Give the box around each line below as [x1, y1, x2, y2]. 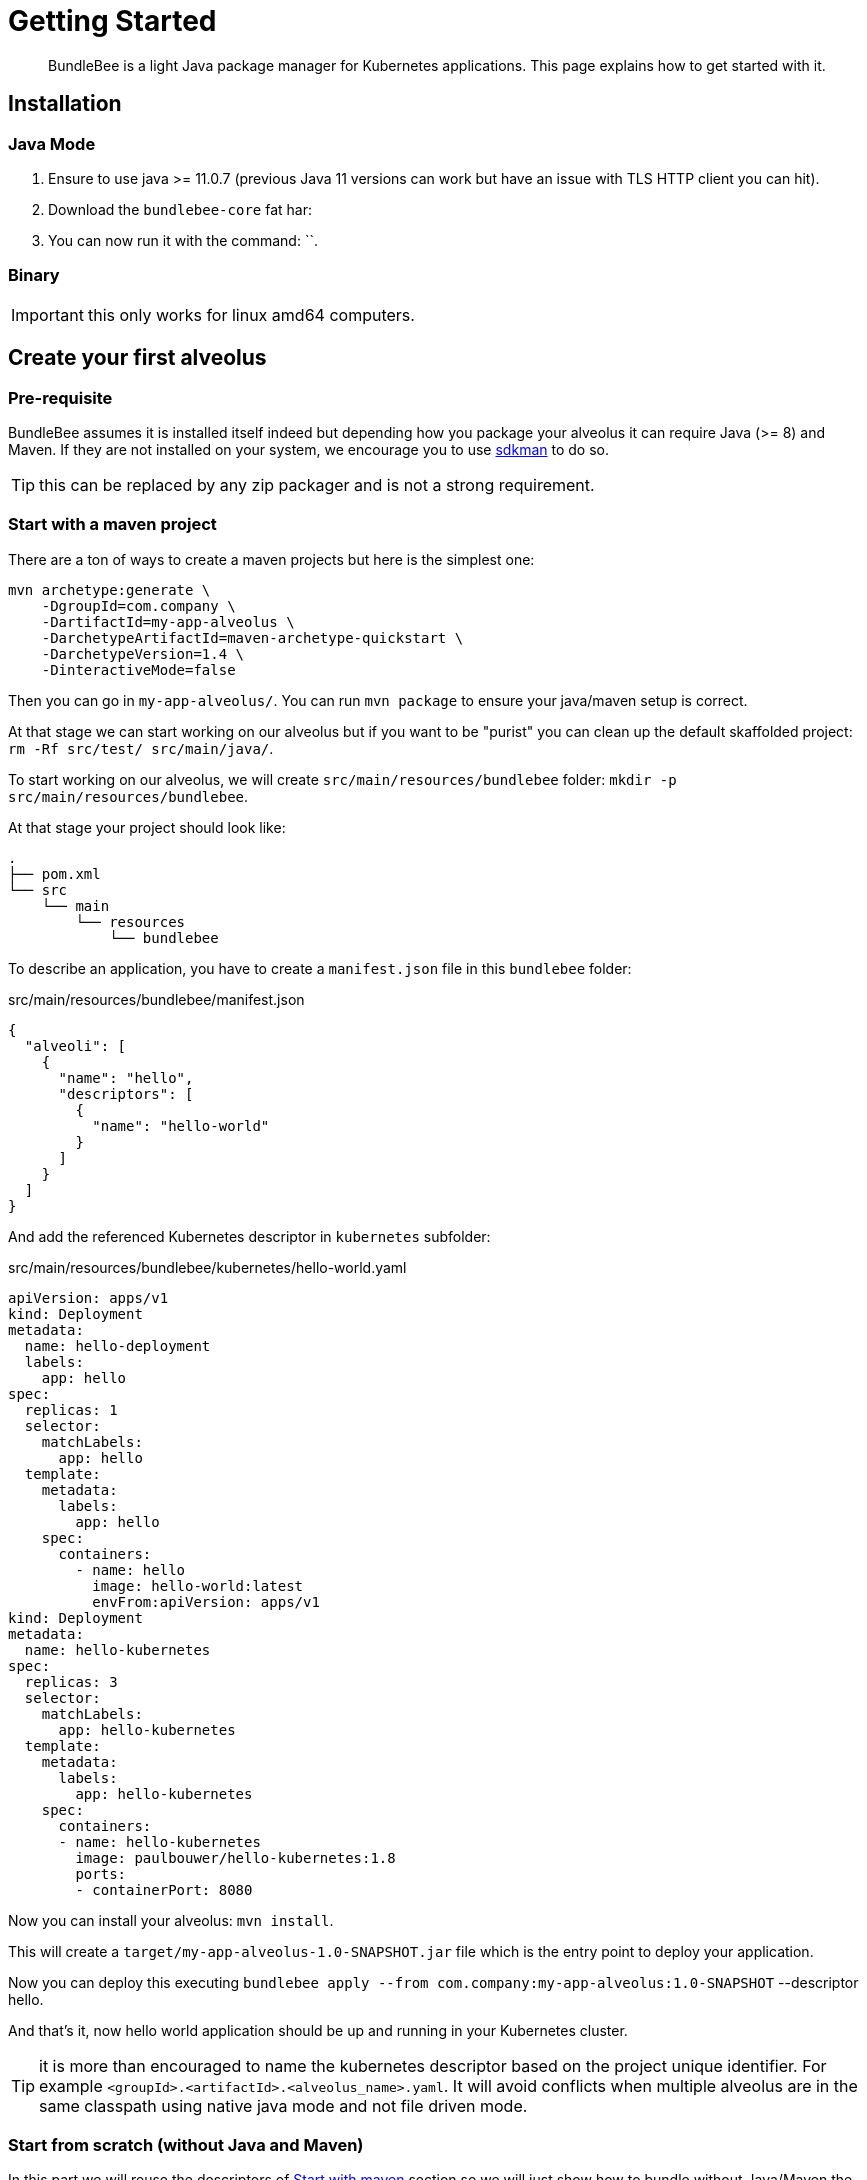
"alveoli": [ [24, 1037, 127, 1054]
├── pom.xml [8, 865, 101, 882]
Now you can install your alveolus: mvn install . [8, 1911, 334, 1929]
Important [11, 304, 84, 325]
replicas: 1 [24, 1401, 118, 1418]
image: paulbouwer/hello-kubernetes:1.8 [75, 1849, 396, 1866]
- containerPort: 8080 [75, 1881, 253, 1898]
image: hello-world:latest [92, 1577, 304, 1594]
